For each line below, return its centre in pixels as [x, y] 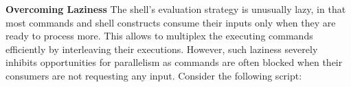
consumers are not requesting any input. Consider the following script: [154, 75]
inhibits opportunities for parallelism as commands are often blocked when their [174, 62]
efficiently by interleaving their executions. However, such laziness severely [162, 49]
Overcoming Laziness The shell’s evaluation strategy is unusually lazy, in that [176, 9]
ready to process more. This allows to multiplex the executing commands [159, 36]
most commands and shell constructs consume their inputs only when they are [171, 22]
